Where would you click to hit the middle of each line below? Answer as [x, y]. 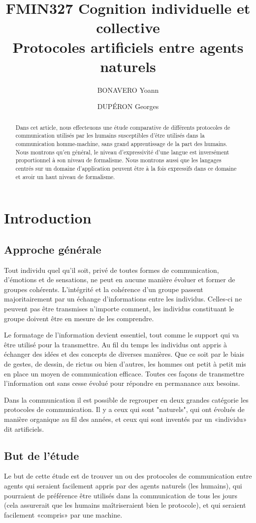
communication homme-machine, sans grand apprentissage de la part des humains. [121, 143]
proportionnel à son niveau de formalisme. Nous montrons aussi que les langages [118, 160]
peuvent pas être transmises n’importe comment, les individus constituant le [119, 309]
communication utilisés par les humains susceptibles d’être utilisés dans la [110, 135]
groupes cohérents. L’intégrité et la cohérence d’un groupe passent [104, 289]
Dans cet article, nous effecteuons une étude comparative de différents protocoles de [123, 127]
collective [128, 27]
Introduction [48, 218]
